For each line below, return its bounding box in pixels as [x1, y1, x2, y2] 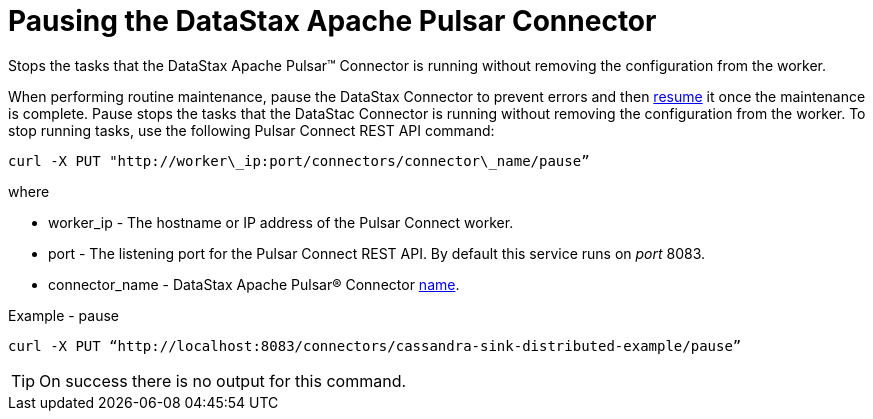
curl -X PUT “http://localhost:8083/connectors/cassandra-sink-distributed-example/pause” [8, 337, 742, 354]
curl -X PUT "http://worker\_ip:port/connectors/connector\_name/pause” [8, 152, 590, 169]
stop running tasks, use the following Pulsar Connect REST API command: [8, 121, 495, 139]
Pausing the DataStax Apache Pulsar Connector [8, 4, 657, 38]
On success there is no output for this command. [39, 370, 407, 391]
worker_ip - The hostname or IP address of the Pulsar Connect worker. [48, 213, 514, 231]
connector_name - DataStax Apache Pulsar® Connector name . [48, 275, 460, 293]
